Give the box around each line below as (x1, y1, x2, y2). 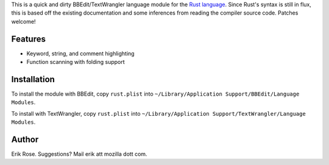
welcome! (11, 18, 36, 25)
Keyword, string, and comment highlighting (26, 49, 135, 57)
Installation (11, 74, 55, 85)
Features (11, 33, 46, 44)
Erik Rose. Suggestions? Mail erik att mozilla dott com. (11, 150, 147, 158)
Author (11, 134, 39, 144)
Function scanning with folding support (26, 58, 125, 66)
